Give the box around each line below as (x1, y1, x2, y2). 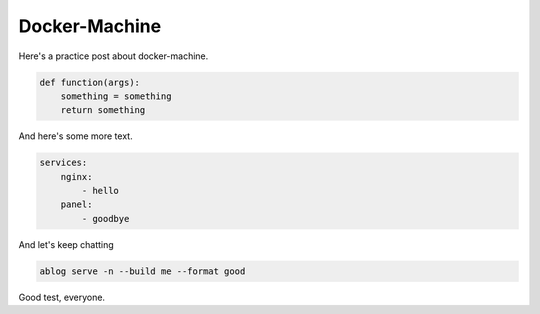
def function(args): (39, 76, 140, 88)
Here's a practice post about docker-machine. (18, 50, 209, 62)
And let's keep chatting (18, 238, 114, 250)
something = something (60, 90, 172, 102)
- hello (81, 185, 120, 197)
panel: (60, 199, 93, 210)
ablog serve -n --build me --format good (39, 265, 246, 277)
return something (60, 105, 146, 116)
